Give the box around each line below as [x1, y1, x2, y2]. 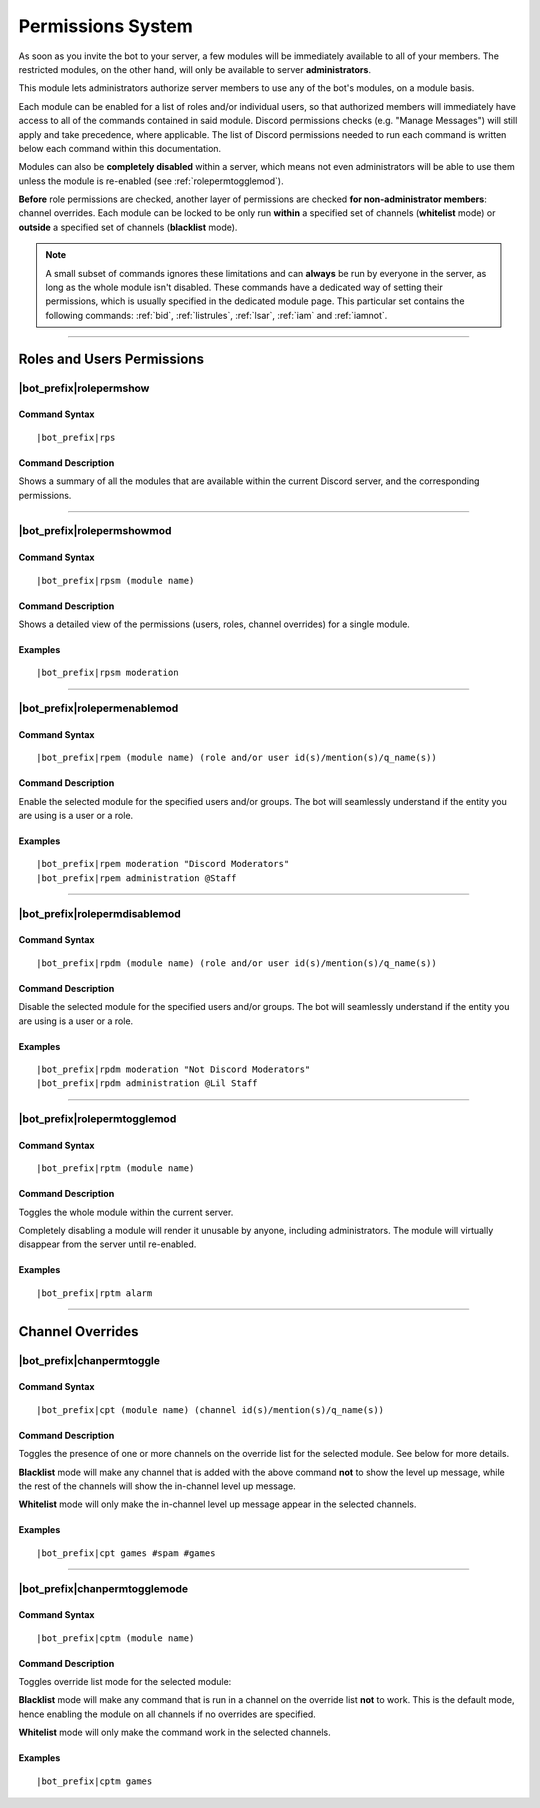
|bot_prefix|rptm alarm [36, 1287, 153, 1299]
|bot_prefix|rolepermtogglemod [18, 1112, 177, 1126]
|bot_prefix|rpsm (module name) [36, 575, 195, 586]
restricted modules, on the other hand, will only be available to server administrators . [18, 63, 372, 75]
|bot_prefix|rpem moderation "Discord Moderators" [36, 858, 290, 870]
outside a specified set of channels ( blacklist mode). [18, 221, 238, 233]
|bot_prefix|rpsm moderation [36, 667, 179, 679]
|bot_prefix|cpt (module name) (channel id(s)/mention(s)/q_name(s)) [36, 1404, 385, 1415]
